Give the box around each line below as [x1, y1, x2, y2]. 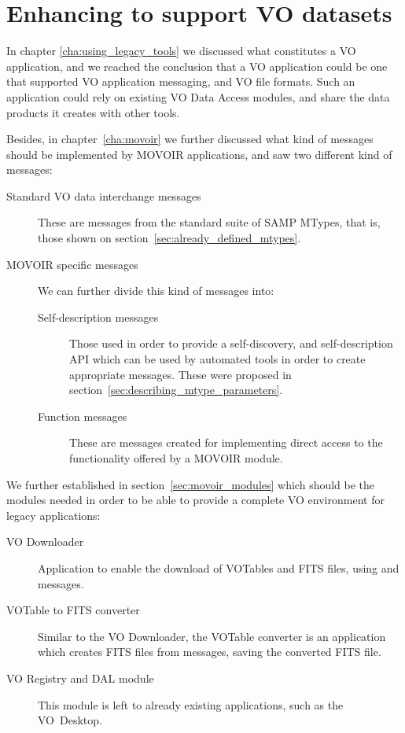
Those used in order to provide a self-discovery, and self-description [69, 335, 393, 352]
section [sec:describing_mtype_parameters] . [69, 381, 283, 398]
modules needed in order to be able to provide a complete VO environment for [6, 492, 385, 508]
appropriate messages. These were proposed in [69, 366, 292, 382]
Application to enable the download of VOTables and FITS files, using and [38, 559, 399, 576]
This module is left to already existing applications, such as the [38, 696, 344, 713]
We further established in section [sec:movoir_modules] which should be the [6, 476, 375, 492]
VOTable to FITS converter [6, 602, 140, 618]
